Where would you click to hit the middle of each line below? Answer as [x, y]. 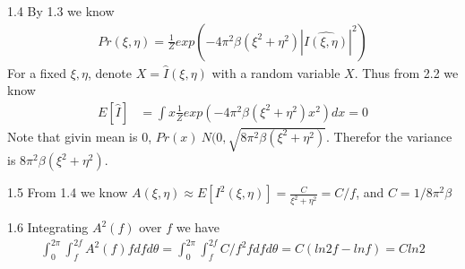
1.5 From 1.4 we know [68, 192]
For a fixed [37, 72]
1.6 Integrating [48, 227]
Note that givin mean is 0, [80, 136]
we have [198, 227]
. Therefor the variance [389, 136]
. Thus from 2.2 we [406, 72]
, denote [109, 72]
